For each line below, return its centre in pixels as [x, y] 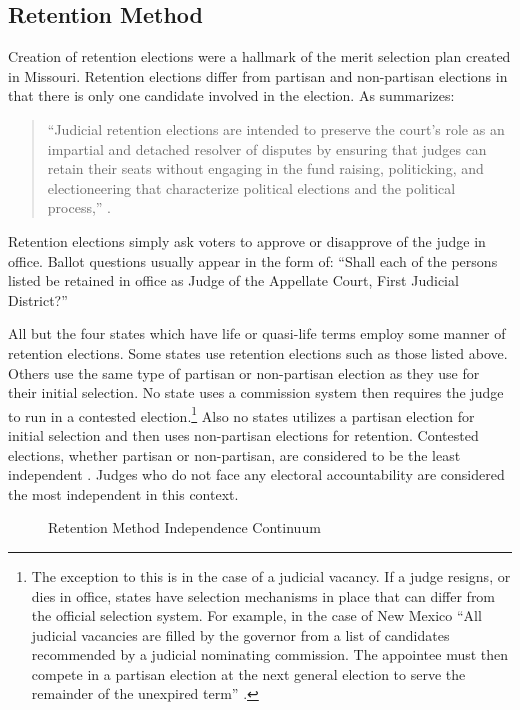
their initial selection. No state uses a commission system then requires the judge [256, 392]
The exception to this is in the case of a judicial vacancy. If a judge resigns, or [271, 575]
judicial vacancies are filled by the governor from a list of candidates [240, 634]
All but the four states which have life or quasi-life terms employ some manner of [257, 333]
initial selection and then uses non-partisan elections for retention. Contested [243, 434]
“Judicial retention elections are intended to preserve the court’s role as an [276, 128]
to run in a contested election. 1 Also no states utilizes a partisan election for [241, 414]
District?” [38, 299]
